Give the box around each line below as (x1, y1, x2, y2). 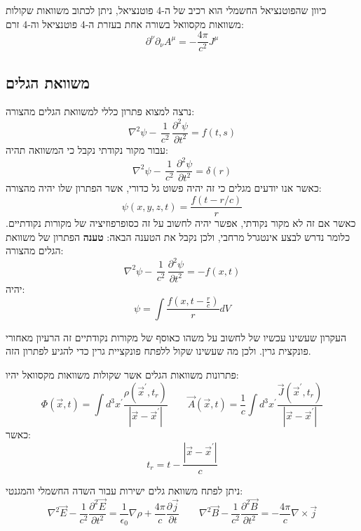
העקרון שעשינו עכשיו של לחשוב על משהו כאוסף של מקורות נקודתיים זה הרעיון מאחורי (6, 329, 347, 344)
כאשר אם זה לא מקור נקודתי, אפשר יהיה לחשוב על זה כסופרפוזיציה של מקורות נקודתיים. (6, 216, 356, 230)
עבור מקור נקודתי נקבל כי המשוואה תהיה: (6, 142, 168, 157)
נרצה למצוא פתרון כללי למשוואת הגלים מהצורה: (6, 104, 195, 119)
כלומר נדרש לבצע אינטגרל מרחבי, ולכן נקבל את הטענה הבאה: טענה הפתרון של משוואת (6, 229, 350, 244)
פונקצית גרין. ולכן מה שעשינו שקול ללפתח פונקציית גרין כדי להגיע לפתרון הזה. (6, 343, 311, 358)
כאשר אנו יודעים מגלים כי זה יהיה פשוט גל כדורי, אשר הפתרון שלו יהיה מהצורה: (6, 181, 322, 195)
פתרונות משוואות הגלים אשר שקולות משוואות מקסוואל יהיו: (6, 367, 239, 382)
